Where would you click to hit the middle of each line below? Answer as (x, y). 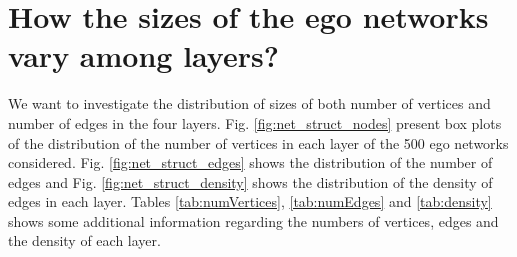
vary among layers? (143, 55)
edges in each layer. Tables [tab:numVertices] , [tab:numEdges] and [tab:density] (250, 201)
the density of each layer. (84, 240)
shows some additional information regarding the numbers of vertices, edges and (253, 220)
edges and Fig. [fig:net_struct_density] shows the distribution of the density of (250, 181)
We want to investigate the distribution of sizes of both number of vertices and (249, 103)
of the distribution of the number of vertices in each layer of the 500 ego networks (258, 142)
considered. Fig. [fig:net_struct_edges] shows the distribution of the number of (250, 162)
